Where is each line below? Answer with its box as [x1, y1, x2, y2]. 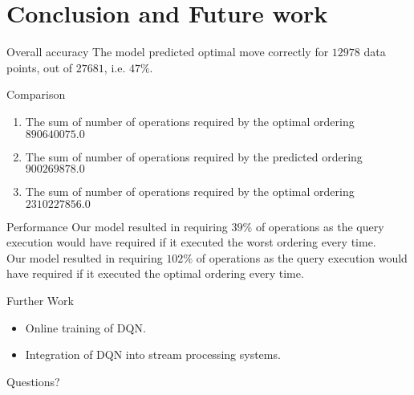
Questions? [6, 373, 60, 389]
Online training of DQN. [25, 319, 146, 336]
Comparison [6, 86, 66, 103]
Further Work [6, 292, 74, 309]
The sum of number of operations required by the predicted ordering [25, 148, 363, 165]
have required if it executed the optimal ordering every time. [6, 265, 304, 282]
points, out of [6, 59, 73, 75]
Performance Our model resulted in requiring [6, 218, 228, 234]
